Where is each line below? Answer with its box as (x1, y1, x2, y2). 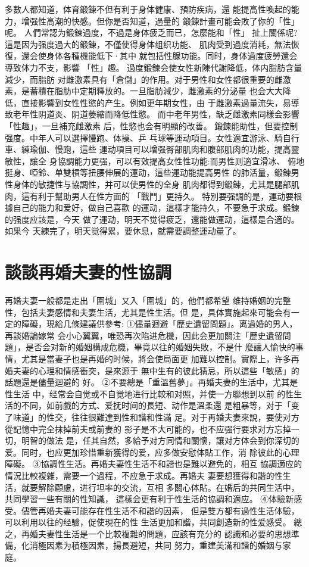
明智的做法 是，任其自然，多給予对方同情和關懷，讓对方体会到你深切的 (21, 434, 299, 447)
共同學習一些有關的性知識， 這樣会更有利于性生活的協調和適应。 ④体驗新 (5, 493, 294, 505)
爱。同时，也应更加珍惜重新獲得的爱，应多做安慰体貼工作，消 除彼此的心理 (5, 445, 299, 458)
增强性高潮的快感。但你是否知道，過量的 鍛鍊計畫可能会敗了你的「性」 (21, 14, 299, 27)
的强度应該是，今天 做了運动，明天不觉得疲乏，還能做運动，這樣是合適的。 (5, 213, 299, 225)
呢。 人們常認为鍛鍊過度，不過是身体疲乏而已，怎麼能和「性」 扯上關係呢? (5, 26, 298, 39)
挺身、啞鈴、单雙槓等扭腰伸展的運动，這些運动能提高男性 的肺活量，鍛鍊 (5, 166, 291, 179)
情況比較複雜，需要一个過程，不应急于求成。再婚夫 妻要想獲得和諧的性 (5, 469, 283, 481)
